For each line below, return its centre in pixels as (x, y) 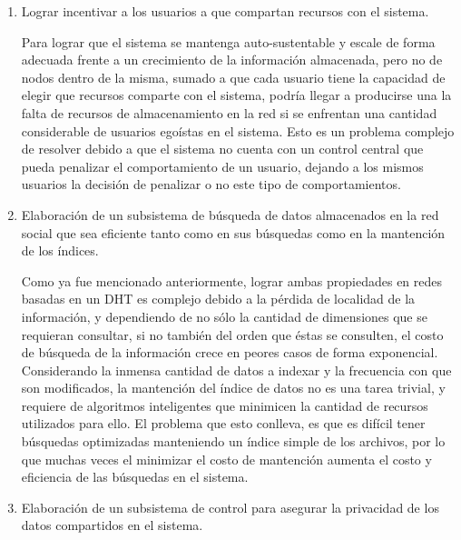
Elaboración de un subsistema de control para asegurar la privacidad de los (230, 507)
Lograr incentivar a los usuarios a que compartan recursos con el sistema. (225, 11)
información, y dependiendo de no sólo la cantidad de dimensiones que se (224, 316)
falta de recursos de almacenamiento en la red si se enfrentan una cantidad (229, 112)
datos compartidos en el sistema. (112, 525)
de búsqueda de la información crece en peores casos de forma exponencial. (230, 352)
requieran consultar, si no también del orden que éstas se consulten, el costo (232, 334)
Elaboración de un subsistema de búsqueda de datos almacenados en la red (230, 214)
